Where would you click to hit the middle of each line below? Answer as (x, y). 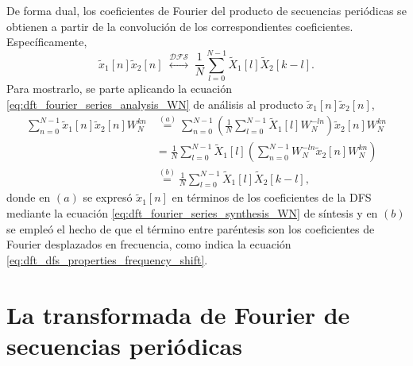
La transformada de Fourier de (178, 314)
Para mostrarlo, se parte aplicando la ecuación (120, 88)
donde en (29, 197)
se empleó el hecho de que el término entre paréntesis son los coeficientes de (191, 228)
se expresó (108, 197)
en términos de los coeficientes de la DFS (272, 197)
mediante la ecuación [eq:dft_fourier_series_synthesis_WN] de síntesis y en (192, 213)
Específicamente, (47, 42)
